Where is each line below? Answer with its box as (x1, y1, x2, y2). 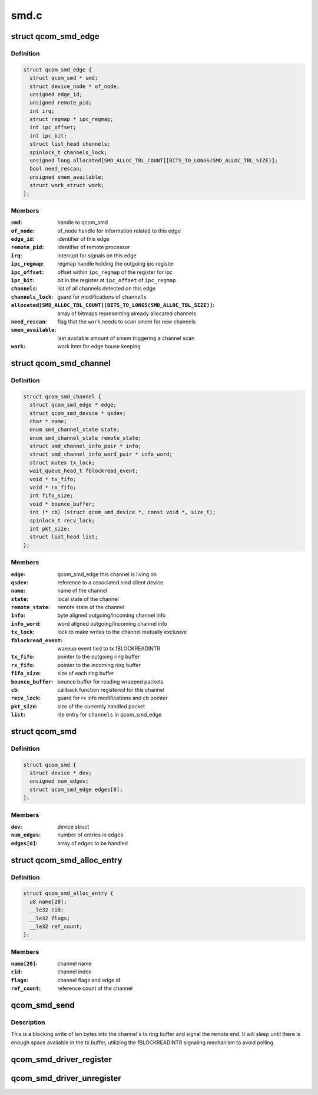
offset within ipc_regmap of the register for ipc (57, 269, 173, 276)
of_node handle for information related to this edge (57, 227, 181, 234)
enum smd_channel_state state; (29, 426, 120, 433)
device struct (57, 823, 90, 830)
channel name (57, 960, 92, 967)
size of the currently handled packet (57, 702, 145, 710)
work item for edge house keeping (57, 343, 141, 350)
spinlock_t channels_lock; (29, 149, 108, 156)
